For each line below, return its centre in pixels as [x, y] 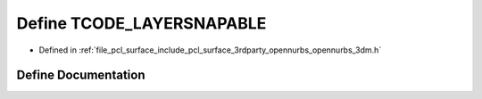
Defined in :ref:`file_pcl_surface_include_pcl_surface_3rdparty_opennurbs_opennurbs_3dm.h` [210, 50]
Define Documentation [81, 75]
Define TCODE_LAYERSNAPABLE [141, 23]
